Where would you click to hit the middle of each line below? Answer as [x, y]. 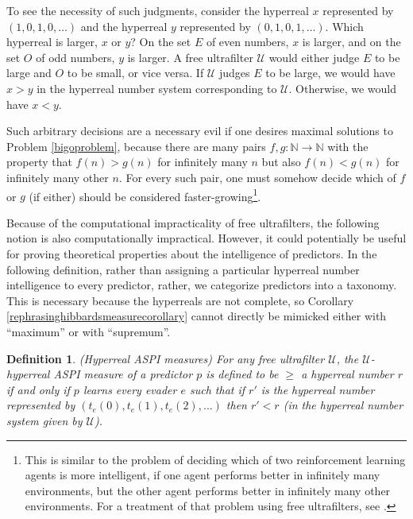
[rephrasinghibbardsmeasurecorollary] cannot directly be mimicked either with [197, 316]
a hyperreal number [347, 374]
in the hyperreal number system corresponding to [157, 88]
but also [281, 162]
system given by [44, 420]
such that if [218, 389]
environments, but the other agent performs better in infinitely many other [208, 490]
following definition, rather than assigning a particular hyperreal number [183, 269]
